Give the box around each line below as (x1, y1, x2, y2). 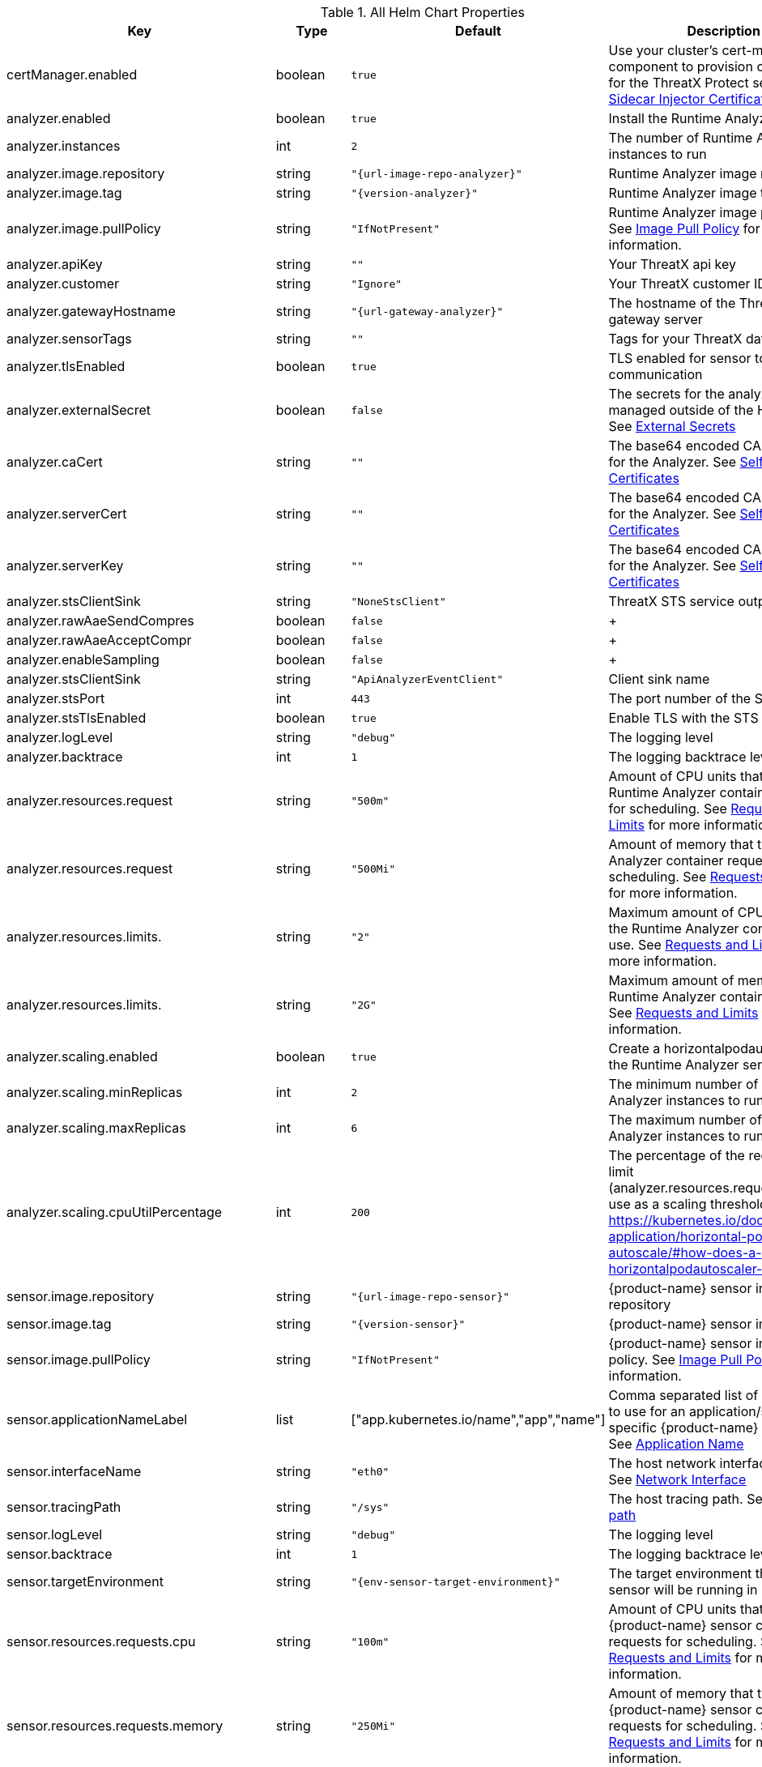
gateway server (608, 311, 703, 327)
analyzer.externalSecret (6, 402, 151, 418)
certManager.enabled (6, 66, 138, 83)
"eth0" (351, 1465, 390, 1478)
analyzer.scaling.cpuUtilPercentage (6, 1204, 223, 1220)
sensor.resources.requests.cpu (6, 1633, 196, 1650)
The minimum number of (608, 1076, 759, 1092)
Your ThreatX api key (608, 256, 737, 272)
